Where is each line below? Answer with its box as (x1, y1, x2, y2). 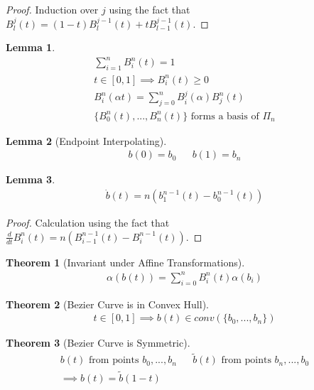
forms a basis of (190, 111, 259, 121)
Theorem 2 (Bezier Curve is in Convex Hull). (6, 296, 209, 311)
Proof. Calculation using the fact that (6, 215, 170, 230)
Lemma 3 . (6, 172, 55, 187)
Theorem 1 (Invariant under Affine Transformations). (6, 254, 245, 269)
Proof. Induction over (6, 2, 99, 16)
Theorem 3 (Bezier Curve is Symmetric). (6, 335, 190, 350)
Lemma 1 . (6, 40, 55, 55)
